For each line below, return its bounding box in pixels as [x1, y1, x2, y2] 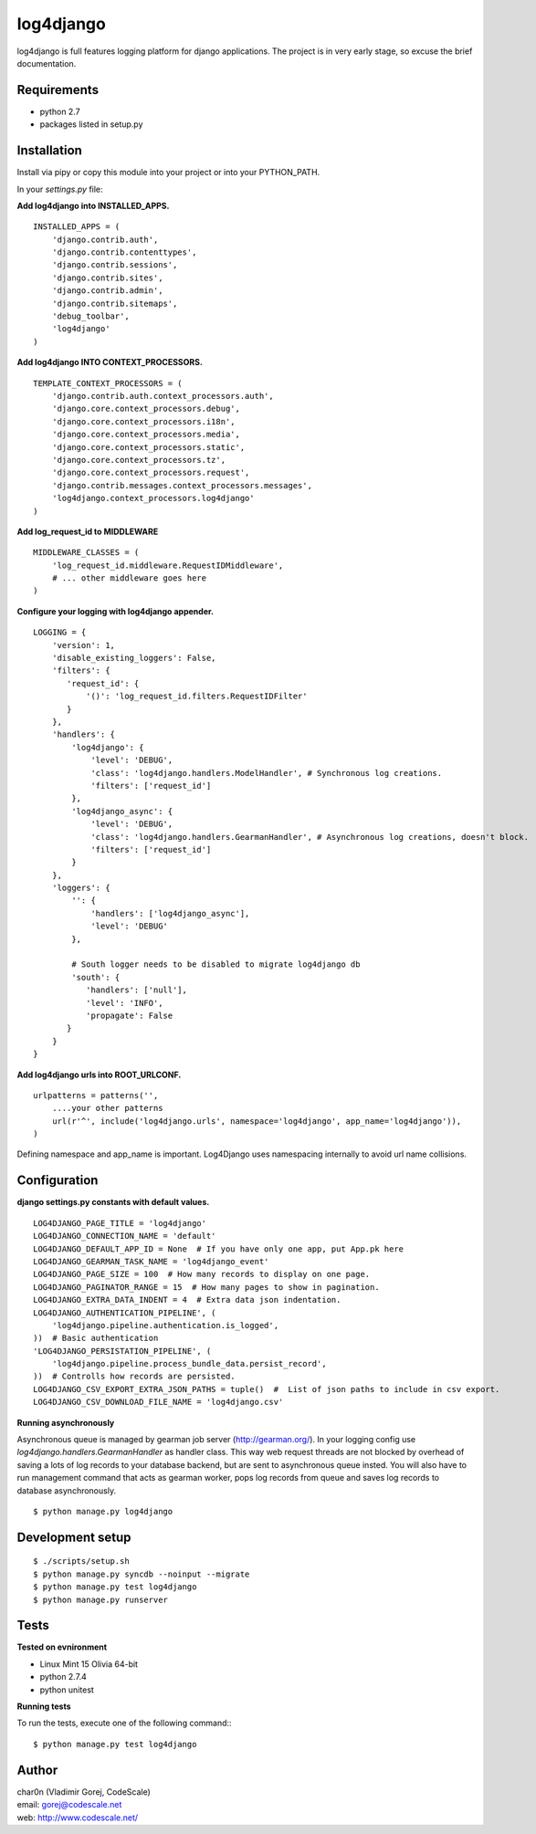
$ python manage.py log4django [33, 1506, 173, 1516]
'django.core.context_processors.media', [51, 429, 241, 440]
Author [16, 1762, 58, 1777]
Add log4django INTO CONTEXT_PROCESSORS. [16, 357, 203, 368]
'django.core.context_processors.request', [51, 467, 250, 478]
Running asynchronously [16, 1417, 115, 1428]
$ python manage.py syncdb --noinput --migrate [33, 1568, 250, 1579]
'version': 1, [51, 640, 116, 650]
